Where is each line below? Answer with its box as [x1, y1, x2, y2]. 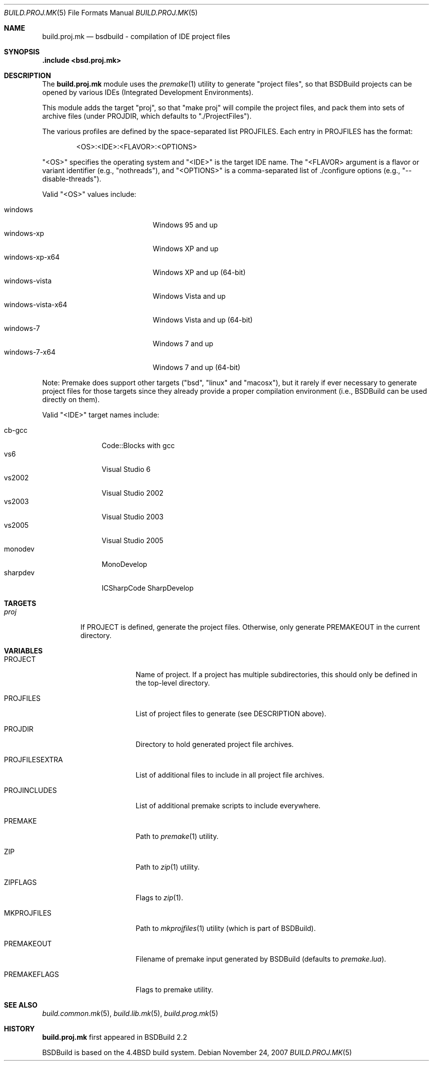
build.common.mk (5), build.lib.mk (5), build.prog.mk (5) [42, 1009, 218, 1018]
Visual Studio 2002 [101, 489, 164, 497]
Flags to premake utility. [135, 985, 214, 994]
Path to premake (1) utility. [135, 832, 218, 840]
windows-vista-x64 [4, 300, 67, 309]
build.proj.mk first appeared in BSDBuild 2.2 [42, 1033, 187, 1041]
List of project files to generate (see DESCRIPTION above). [135, 709, 326, 718]
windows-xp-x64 [4, 253, 60, 261]
